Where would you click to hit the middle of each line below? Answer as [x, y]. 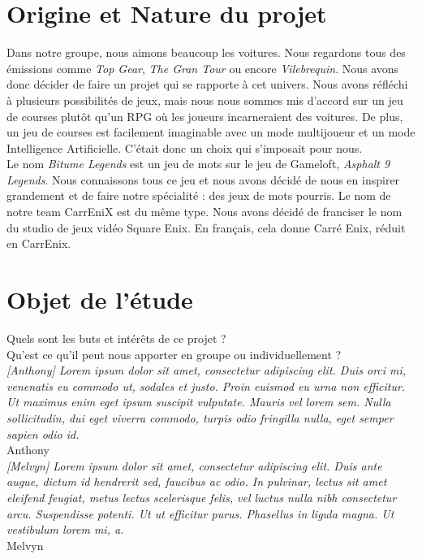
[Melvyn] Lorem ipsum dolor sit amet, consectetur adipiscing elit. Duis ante [194, 465]
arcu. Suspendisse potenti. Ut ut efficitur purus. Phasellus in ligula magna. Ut [200, 513]
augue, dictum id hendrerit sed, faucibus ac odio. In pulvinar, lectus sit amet [197, 481]
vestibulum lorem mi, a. [65, 529]
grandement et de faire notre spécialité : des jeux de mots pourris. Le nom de [199, 195]
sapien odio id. [43, 433]
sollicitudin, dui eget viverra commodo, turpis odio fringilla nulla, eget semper [200, 417]
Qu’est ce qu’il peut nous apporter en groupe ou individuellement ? [174, 354]
